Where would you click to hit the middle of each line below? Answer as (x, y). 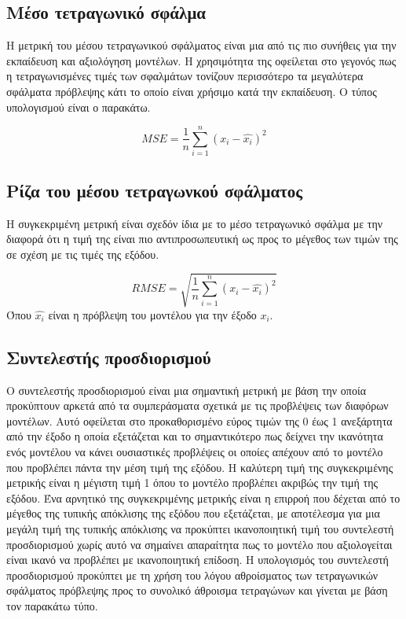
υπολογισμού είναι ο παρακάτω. (79, 107)
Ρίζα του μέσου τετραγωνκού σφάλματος (155, 190)
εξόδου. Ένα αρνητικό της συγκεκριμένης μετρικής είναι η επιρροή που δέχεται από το (203, 497)
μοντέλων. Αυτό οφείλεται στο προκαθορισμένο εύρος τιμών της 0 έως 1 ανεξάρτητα (199, 420)
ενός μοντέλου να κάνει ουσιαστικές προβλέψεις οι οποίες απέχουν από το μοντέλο (195, 451)
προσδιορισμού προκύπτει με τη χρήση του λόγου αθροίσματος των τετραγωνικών (192, 575)
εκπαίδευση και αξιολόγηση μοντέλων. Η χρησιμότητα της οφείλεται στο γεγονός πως (201, 60)
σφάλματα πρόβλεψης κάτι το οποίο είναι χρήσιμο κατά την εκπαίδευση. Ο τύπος (192, 91)
